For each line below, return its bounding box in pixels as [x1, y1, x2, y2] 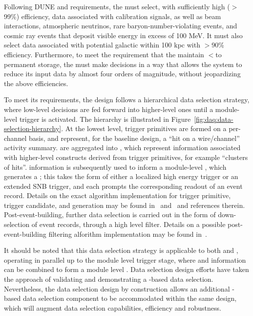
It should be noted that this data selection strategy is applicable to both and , [4, 245, 238, 255]
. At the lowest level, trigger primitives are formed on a [61, 123, 227, 134]
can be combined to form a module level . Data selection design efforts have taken [4, 264, 249, 274]
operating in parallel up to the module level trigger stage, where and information [4, 254, 246, 265]
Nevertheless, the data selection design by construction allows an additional [4, 283, 230, 293]
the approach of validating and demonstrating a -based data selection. [4, 274, 213, 284]
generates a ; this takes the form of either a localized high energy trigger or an [4, 171, 238, 181]
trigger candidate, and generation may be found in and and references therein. [4, 200, 245, 210]
